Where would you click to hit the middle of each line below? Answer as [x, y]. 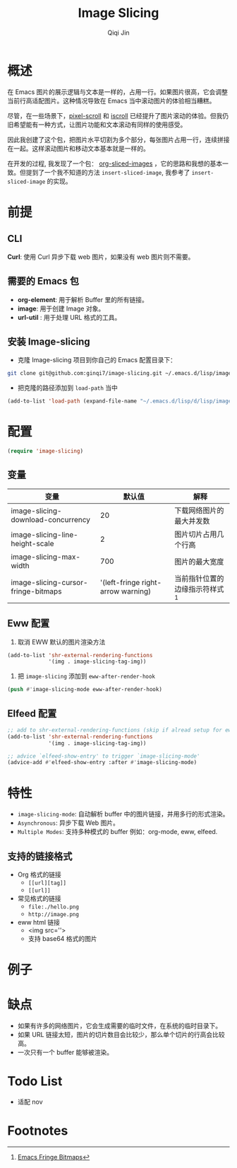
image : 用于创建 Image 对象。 [61, 308]
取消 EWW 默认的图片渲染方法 [61, 642]
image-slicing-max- [46, 557]
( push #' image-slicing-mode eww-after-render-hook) [85, 690]
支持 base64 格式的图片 [62, 939]
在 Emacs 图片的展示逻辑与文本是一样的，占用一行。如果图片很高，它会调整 [117, 92]
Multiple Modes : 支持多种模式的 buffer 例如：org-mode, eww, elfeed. [117, 832]
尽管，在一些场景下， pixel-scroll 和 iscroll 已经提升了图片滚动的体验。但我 [115, 115]
